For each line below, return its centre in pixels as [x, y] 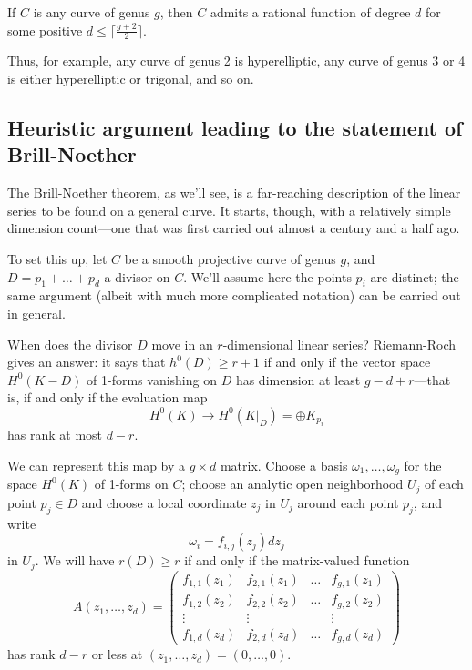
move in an [182, 344]
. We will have [75, 560]
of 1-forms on [131, 484]
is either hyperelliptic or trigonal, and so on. [131, 79]
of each [444, 484]
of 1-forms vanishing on [152, 379]
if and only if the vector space [347, 362]
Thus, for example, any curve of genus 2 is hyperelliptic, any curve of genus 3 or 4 [236, 61]
